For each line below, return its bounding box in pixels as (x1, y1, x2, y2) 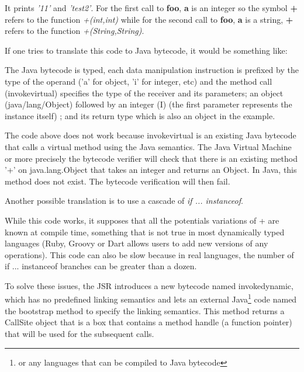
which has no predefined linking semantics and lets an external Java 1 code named (5, 291, 297, 305)
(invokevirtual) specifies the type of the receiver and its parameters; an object (5, 86, 284, 99)
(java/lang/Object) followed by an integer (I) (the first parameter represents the (5, 98, 292, 110)
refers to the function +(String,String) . (5, 25, 144, 37)
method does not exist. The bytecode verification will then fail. (5, 175, 230, 187)
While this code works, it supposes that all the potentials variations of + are (5, 214, 279, 226)
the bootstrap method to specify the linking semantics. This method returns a (5, 304, 285, 317)
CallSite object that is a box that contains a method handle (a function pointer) (5, 316, 292, 328)
